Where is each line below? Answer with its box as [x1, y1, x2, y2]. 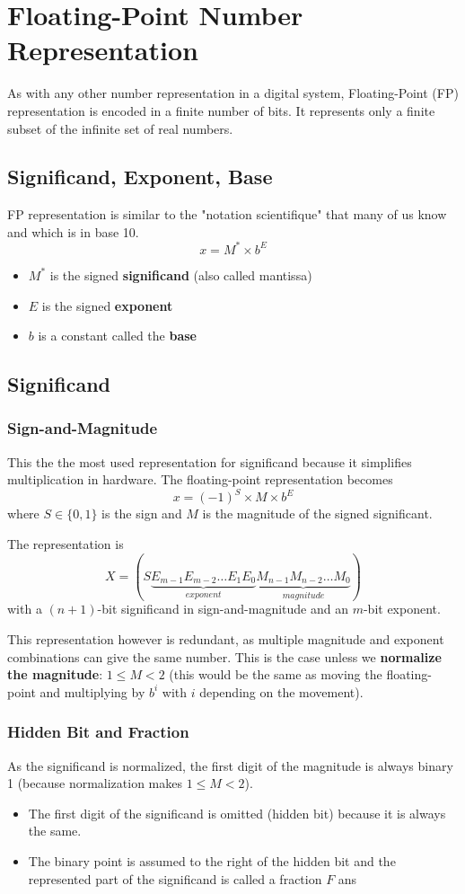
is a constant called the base [38, 326, 197, 345]
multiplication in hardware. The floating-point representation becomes [7, 470, 393, 489]
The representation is [7, 535, 124, 553]
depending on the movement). [199, 682, 364, 701]
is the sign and [101, 504, 182, 523]
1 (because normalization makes [7, 774, 183, 792]
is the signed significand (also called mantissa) [49, 265, 312, 284]
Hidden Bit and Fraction [7, 721, 189, 743]
